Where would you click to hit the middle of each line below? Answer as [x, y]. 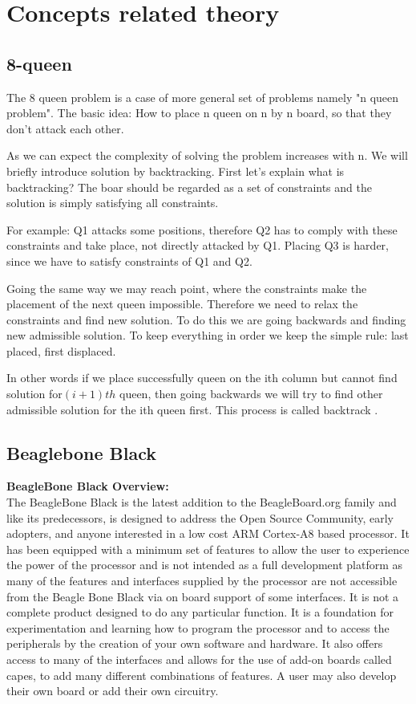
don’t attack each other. [65, 128]
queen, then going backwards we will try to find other [251, 394]
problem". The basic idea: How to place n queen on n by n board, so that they [199, 113]
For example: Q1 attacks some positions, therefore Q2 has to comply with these [202, 229]
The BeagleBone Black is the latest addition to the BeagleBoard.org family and [202, 502]
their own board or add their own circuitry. [113, 691]
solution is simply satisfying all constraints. [113, 203]
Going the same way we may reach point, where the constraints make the [187, 288]
